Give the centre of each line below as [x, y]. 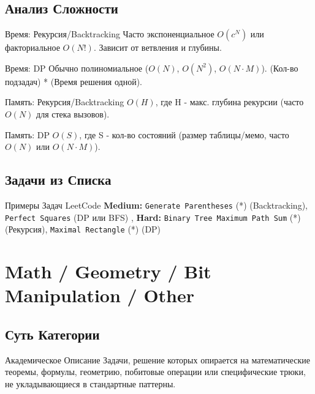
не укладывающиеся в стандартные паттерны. [90, 383]
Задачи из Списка [58, 180]
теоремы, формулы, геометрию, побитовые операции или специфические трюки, [155, 372]
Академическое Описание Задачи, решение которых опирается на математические [158, 359]
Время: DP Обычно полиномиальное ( [77, 68]
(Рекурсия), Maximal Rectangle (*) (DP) [83, 229]
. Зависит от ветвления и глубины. [157, 47]
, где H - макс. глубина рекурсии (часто [230, 102]
